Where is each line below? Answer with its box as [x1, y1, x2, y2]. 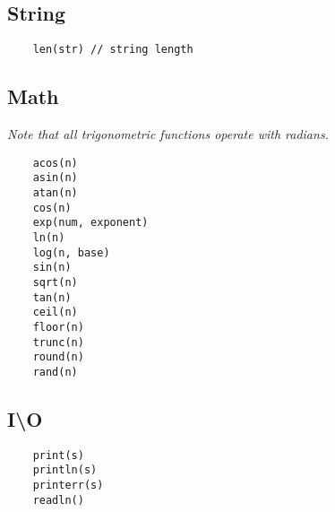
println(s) [32, 464, 98, 477]
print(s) [32, 448, 84, 462]
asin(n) [32, 171, 78, 185]
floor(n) [32, 320, 84, 334]
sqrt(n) [32, 275, 78, 289]
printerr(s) [32, 479, 104, 492]
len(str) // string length [32, 43, 193, 56]
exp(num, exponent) [32, 216, 149, 230]
